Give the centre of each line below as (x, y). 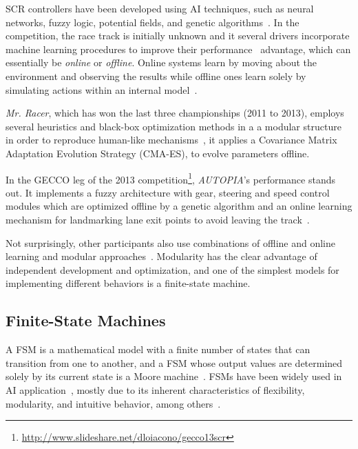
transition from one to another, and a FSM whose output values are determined (174, 362)
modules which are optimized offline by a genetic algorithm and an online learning (179, 206)
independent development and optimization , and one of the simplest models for (172, 269)
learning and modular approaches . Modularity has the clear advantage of (161, 256)
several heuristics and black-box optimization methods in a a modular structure (173, 126)
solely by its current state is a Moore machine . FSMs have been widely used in (174, 376)
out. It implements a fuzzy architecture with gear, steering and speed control (168, 192)
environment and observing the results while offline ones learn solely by (156, 76)
